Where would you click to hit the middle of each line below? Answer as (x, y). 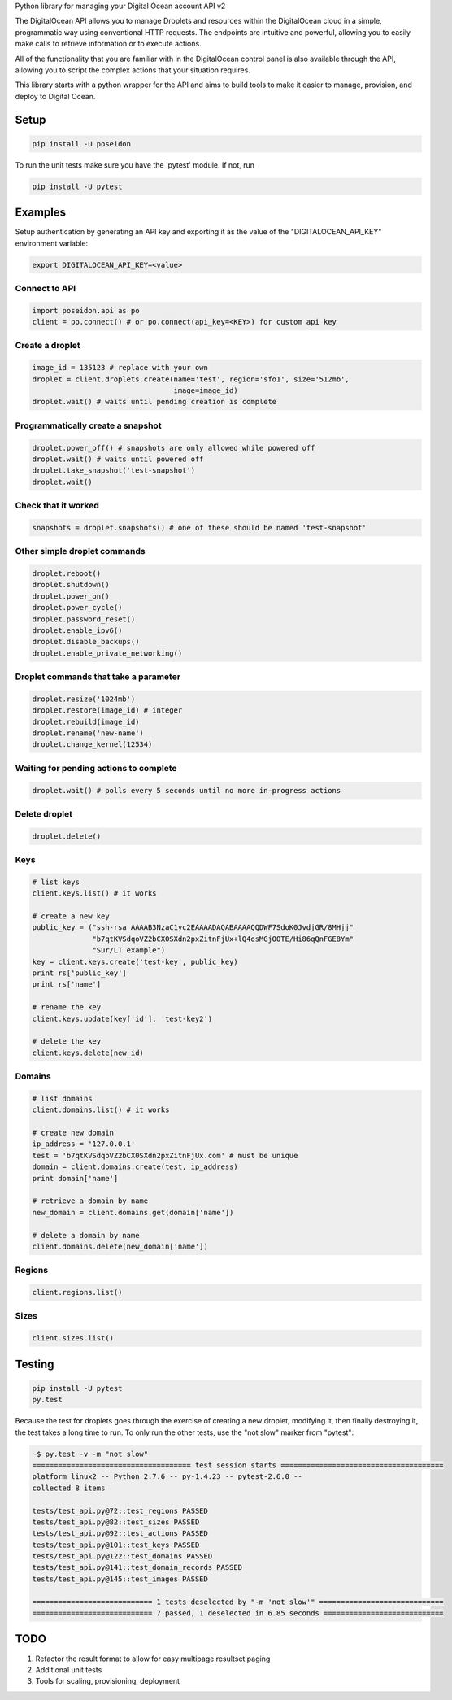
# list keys (56, 882)
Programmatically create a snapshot (88, 425)
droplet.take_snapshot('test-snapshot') (113, 471)
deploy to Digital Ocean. (55, 96)
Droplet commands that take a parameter (98, 677)
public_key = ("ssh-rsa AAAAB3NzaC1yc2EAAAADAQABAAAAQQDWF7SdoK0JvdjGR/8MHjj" (193, 928)
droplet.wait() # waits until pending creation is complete (154, 402)
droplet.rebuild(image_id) (86, 721)
